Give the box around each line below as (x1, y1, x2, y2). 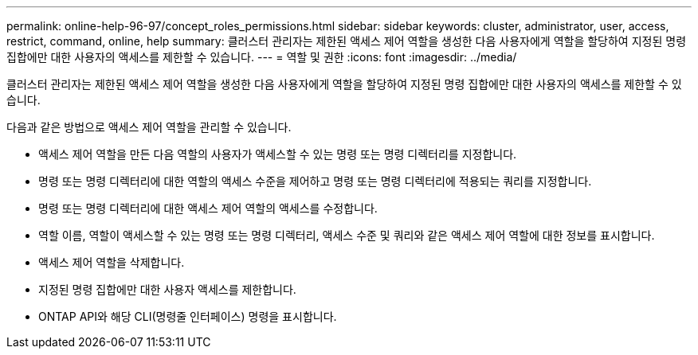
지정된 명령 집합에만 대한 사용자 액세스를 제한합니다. (38, 283, 296, 296)
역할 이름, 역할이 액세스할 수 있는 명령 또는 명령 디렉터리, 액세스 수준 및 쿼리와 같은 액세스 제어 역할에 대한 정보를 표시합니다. (38, 228, 655, 242)
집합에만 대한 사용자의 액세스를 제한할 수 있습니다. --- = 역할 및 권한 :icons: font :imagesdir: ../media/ (6, 50, 517, 64)
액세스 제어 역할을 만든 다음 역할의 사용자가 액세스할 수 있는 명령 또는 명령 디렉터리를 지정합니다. (38, 147, 517, 161)
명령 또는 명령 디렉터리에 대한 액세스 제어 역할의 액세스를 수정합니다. (38, 201, 378, 215)
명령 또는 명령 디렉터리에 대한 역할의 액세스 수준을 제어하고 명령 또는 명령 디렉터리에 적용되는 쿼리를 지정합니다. (38, 174, 592, 188)
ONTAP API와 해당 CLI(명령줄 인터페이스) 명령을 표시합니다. (38, 310, 337, 323)
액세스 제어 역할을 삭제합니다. (38, 256, 185, 269)
